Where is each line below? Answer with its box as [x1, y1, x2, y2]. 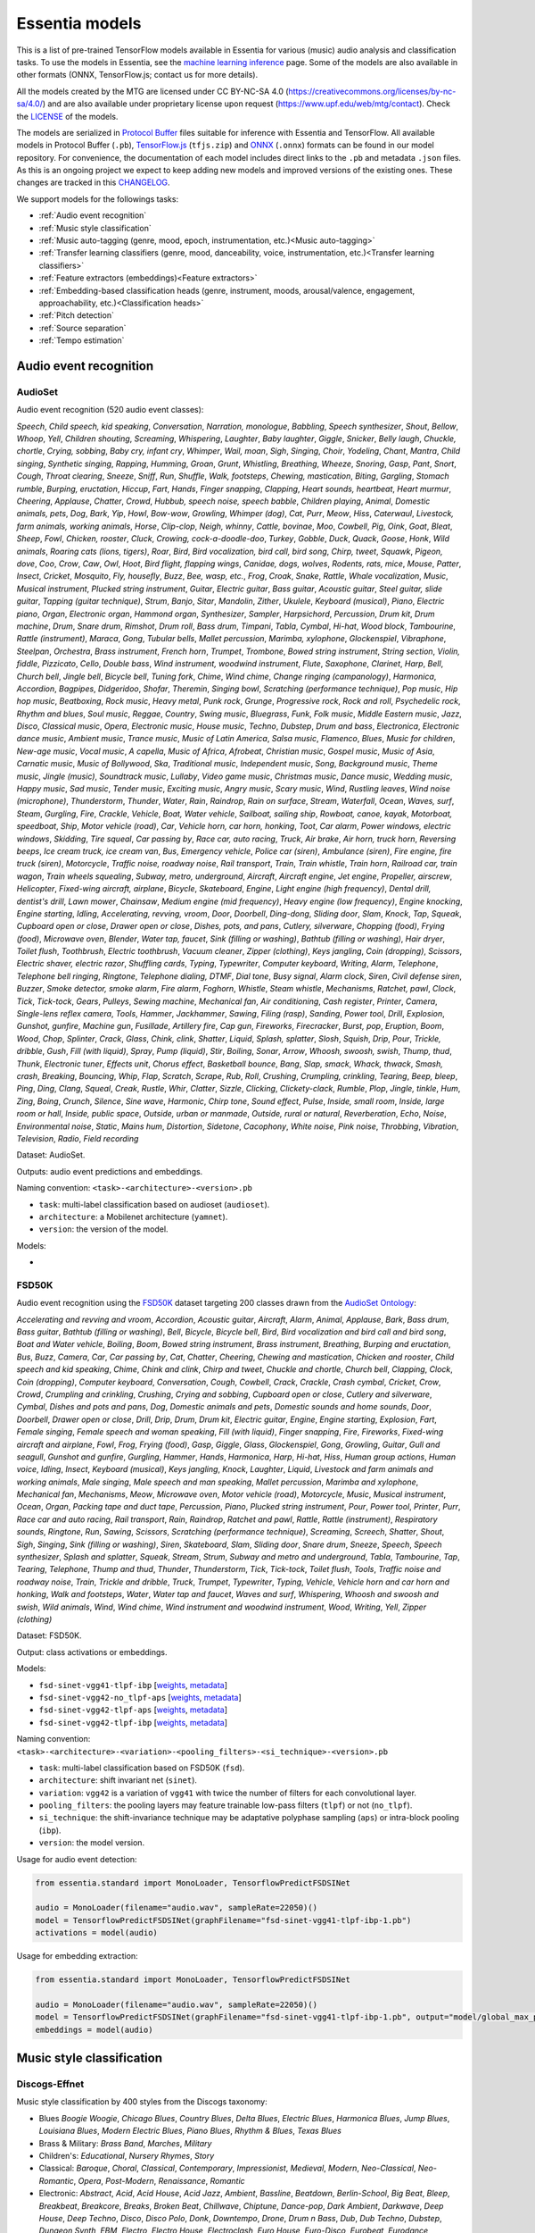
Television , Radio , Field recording [16, 1133, 139, 1143]
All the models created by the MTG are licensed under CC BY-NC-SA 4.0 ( [16, 86, 289, 96]
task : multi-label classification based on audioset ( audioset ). [38, 1199, 270, 1209]
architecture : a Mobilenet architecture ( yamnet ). [38, 1211, 228, 1222]
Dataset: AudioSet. [16, 1150, 86, 1160]
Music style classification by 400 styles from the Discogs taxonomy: [16, 2096, 267, 2107]
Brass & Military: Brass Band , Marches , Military [38, 2137, 212, 2148]
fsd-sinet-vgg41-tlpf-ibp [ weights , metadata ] [38, 1679, 227, 1690]
